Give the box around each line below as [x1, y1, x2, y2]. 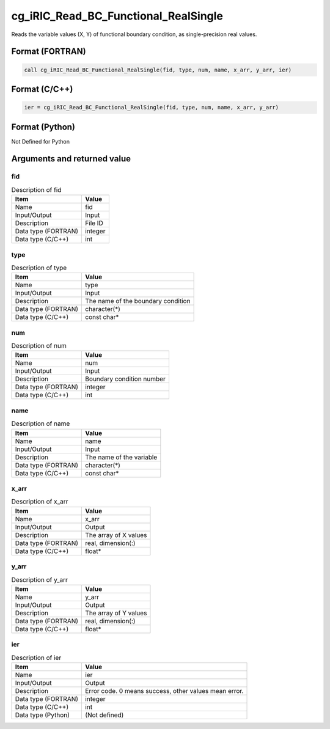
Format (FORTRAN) [11, 46, 86, 57]
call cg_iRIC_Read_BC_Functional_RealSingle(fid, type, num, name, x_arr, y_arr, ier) [24, 66, 292, 73]
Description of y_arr [11, 575, 68, 584]
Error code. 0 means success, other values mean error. [85, 686, 244, 695]
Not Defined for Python [11, 137, 70, 145]
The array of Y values [85, 609, 147, 617]
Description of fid [11, 185, 62, 194]
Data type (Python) [15, 711, 70, 719]
